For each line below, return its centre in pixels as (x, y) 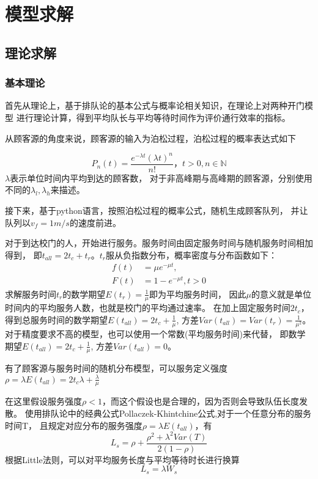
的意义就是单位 (282, 294)
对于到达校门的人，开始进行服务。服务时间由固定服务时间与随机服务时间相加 (159, 243)
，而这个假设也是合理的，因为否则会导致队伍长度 (200, 401)
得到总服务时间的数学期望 (56, 319)
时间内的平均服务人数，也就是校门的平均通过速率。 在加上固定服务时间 (148, 308)
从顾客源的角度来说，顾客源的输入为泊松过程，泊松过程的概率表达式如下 (150, 138)
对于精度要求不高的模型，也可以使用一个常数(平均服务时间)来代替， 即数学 (155, 334)
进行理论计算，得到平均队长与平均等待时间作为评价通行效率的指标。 (153, 117)
